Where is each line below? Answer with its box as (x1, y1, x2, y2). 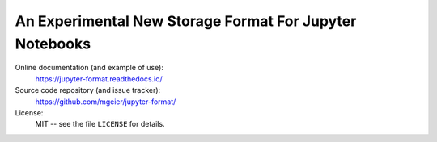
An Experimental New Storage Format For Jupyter (15, 12, 357, 30)
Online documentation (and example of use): (15, 63, 163, 73)
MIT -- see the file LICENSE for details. (35, 119, 165, 129)
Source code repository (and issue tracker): (15, 86, 161, 95)
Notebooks (15, 35, 91, 52)
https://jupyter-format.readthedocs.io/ (35, 73, 163, 84)
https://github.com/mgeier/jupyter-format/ (35, 97, 176, 106)
